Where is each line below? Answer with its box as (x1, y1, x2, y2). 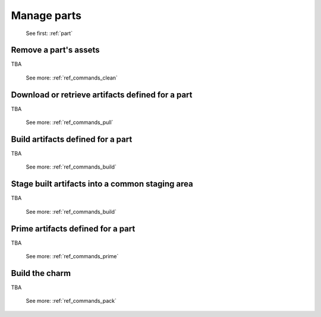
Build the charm (11, 268, 71, 278)
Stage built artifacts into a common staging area (11, 179, 193, 189)
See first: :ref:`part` (26, 30, 73, 37)
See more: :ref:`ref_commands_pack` (26, 297, 117, 305)
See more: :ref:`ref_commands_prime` (26, 253, 119, 260)
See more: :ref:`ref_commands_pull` (26, 119, 114, 126)
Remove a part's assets (11, 45, 100, 55)
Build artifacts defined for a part (11, 134, 133, 144)
